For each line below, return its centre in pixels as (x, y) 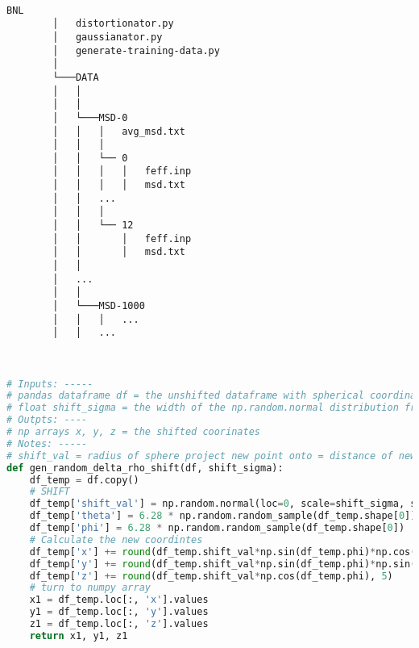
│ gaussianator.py (108, 37)
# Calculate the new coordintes (116, 539)
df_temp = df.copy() (84, 480)
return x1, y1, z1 (79, 635)
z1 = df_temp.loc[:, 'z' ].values (119, 624)
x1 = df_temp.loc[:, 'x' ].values (119, 600)
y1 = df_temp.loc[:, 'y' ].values (119, 612)
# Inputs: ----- (50, 384)
